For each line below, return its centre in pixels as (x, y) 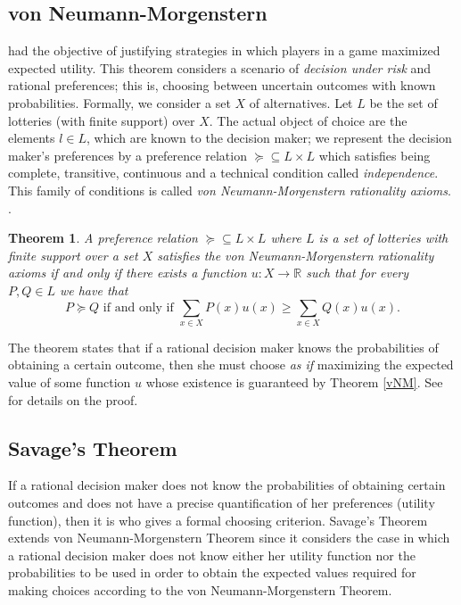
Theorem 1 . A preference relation (103, 238)
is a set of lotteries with (383, 238)
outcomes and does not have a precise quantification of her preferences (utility (222, 503)
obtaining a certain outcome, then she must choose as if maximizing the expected (231, 365)
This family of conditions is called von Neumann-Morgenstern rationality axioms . (230, 190)
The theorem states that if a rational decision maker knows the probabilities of (223, 347)
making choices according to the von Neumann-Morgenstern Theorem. (200, 589)
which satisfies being (375, 155)
